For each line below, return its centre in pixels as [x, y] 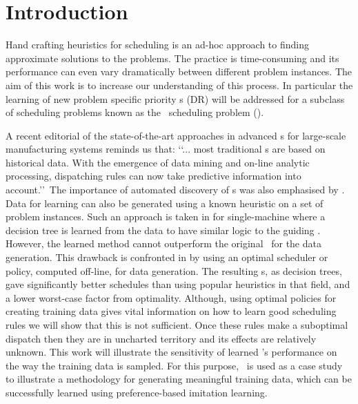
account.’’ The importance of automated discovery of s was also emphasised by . [175, 190]
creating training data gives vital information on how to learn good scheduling [171, 311]
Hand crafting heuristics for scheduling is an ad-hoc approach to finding [157, 45]
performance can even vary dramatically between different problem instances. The [179, 71]
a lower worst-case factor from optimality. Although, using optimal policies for [171, 297]
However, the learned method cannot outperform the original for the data [163, 243]
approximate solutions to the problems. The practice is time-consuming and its [172, 58]
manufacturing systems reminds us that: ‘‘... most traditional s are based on [166, 149]
